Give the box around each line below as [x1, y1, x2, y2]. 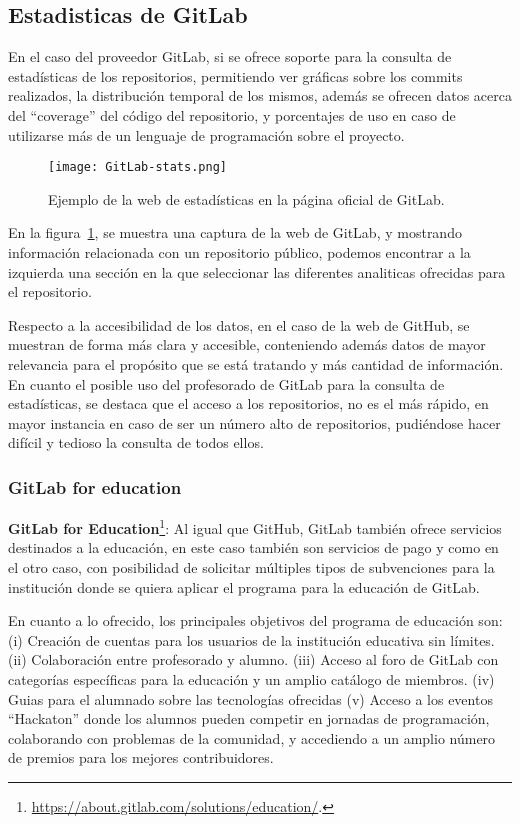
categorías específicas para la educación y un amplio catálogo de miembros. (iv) [8, 668, 495, 689]
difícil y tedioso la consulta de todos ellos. [8, 432, 264, 453]
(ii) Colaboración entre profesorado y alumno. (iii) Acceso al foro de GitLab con [8, 649, 499, 670]
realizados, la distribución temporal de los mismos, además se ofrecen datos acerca [8, 85, 512, 106]
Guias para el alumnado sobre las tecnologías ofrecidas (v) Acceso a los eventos [8, 688, 493, 709]
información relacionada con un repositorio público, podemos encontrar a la [8, 242, 471, 263]
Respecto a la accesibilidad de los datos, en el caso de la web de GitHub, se [8, 314, 470, 335]
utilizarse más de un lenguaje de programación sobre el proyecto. [8, 124, 405, 145]
